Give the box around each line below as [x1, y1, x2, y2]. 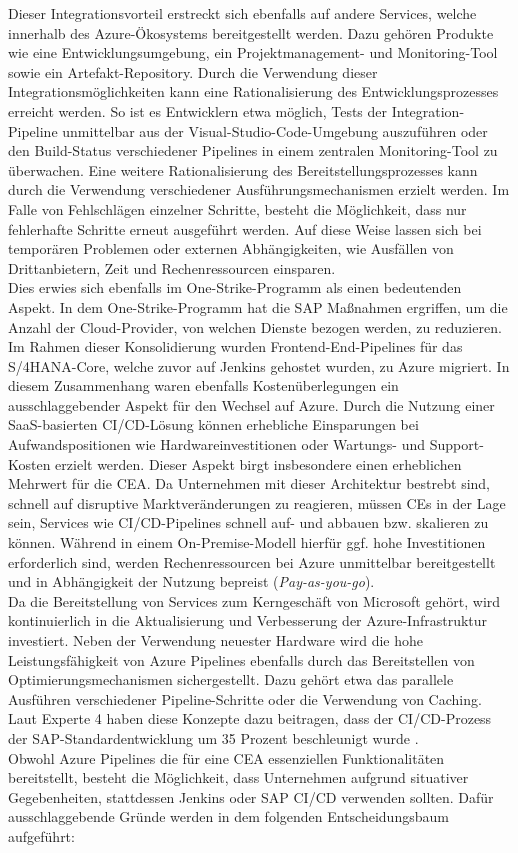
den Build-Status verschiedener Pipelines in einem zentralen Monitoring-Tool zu [8, 140, 498, 161]
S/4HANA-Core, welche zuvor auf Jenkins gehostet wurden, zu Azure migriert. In [8, 355, 510, 376]
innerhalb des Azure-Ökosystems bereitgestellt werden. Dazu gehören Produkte [8, 22, 494, 43]
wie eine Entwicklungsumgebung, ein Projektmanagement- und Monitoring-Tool [8, 42, 498, 63]
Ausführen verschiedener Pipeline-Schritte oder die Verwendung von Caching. [8, 688, 482, 709]
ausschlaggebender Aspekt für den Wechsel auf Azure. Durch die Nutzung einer [8, 394, 495, 415]
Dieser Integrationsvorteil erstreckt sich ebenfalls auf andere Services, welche [8, 3, 477, 23]
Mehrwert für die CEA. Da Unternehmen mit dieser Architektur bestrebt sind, [8, 473, 491, 494]
